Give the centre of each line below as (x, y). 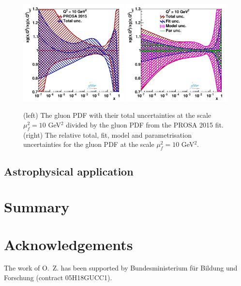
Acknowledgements (68, 245)
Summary (37, 207)
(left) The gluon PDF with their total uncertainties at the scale (117, 115)
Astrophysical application (69, 171)
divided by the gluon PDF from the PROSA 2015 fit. (145, 124)
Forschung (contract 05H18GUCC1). (58, 277)
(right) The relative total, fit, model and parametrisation (107, 135)
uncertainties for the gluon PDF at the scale (89, 144)
